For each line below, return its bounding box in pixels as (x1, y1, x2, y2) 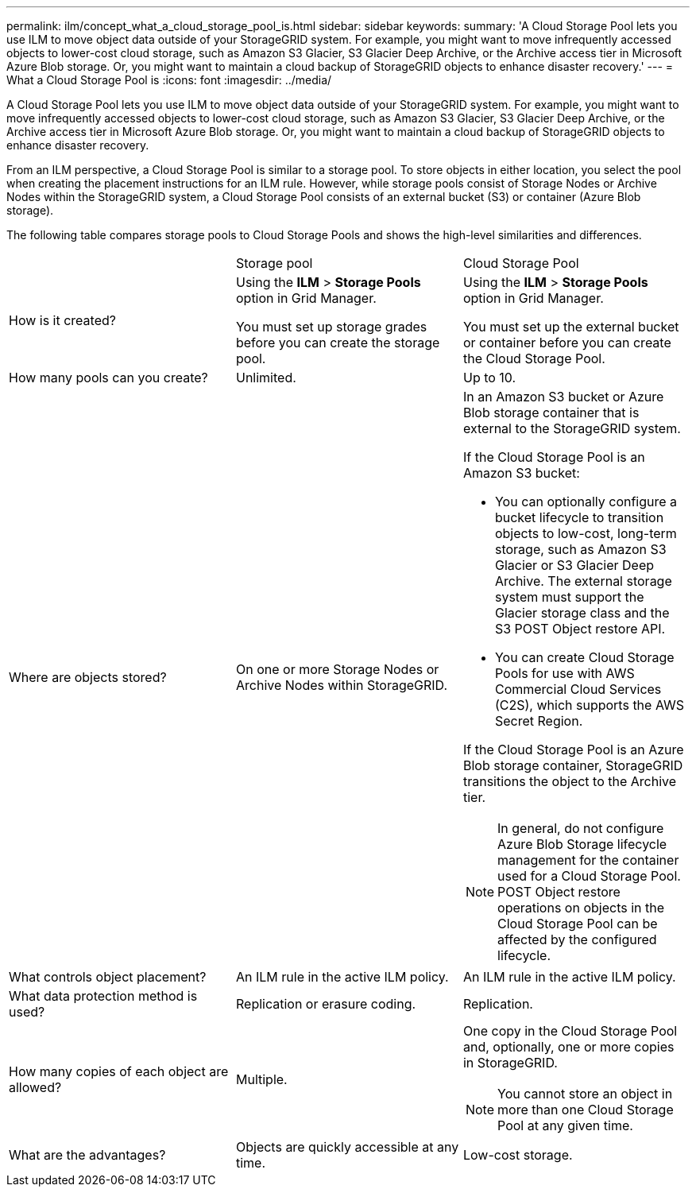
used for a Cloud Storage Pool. (497, 868, 681, 884)
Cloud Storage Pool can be (497, 916, 658, 932)
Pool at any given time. (497, 1117, 633, 1133)
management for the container (497, 852, 679, 868)
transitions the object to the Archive (462, 773, 677, 789)
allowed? (9, 1079, 62, 1095)
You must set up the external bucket (462, 319, 679, 335)
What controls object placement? (9, 969, 207, 985)
